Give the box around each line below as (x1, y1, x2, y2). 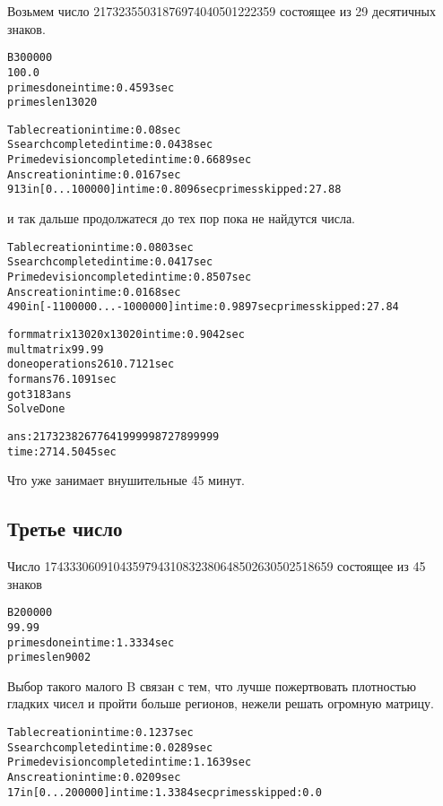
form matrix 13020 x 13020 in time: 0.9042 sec (7, 327, 245, 341)
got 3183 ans (7, 387, 72, 401)
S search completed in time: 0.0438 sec (7, 138, 213, 152)
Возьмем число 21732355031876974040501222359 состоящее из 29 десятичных (7, 2, 436, 20)
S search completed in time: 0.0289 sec (7, 741, 213, 754)
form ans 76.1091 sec (7, 372, 117, 386)
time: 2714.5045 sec (7, 445, 117, 458)
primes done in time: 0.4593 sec (7, 81, 175, 94)
